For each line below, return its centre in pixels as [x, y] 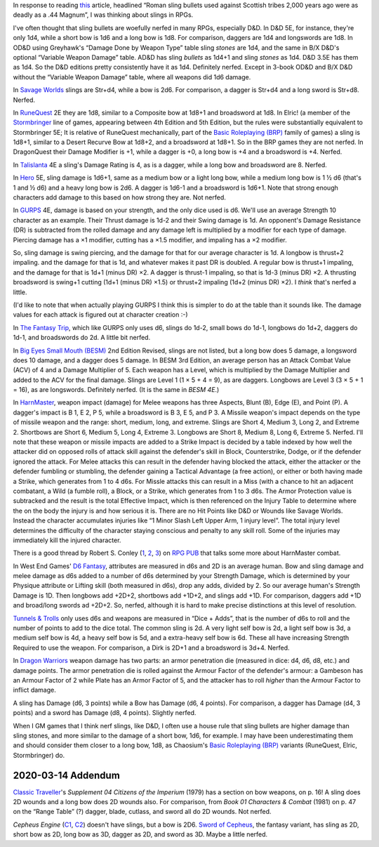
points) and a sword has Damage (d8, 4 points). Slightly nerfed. [105, 713]
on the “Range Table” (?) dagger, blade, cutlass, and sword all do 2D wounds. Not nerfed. [142, 812]
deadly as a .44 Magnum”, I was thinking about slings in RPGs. [103, 15]
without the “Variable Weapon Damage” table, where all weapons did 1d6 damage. [132, 77]
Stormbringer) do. [39, 755]
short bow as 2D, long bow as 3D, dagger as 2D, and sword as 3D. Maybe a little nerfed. [140, 834]
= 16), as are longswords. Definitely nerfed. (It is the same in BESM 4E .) [116, 390]
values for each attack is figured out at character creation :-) [101, 315]
